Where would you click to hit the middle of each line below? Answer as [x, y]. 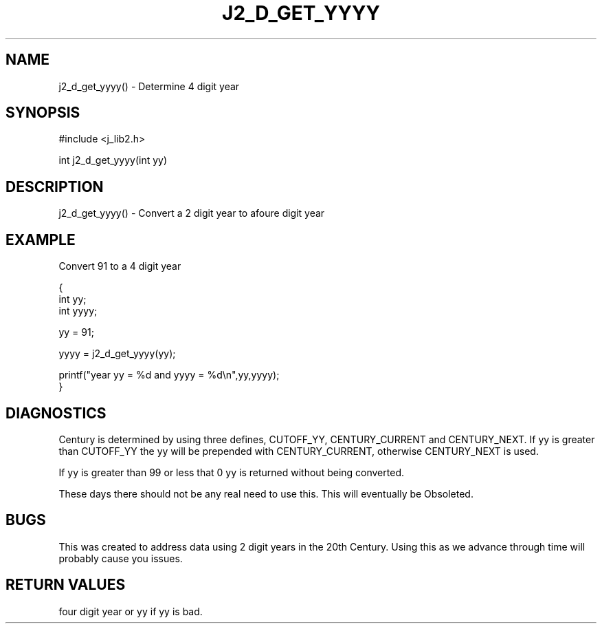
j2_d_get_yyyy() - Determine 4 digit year [149, 86]
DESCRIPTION [55, 186]
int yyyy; [78, 311]
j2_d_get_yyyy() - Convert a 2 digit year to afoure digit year [192, 213]
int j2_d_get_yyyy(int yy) [113, 160]
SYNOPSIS [43, 113]
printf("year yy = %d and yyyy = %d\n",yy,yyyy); [169, 375]
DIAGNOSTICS [56, 413]
